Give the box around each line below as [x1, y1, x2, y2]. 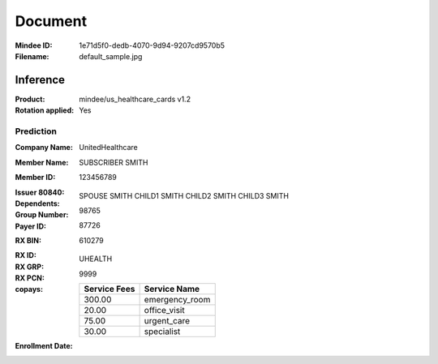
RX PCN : [15, 272, 45, 283]
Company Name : [15, 143, 73, 152]
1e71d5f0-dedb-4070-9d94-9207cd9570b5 [79, 41, 225, 50]
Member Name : [15, 157, 69, 167]
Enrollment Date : [15, 340, 73, 350]
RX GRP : [15, 262, 45, 272]
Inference [15, 73, 65, 87]
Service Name [144, 283, 200, 294]
